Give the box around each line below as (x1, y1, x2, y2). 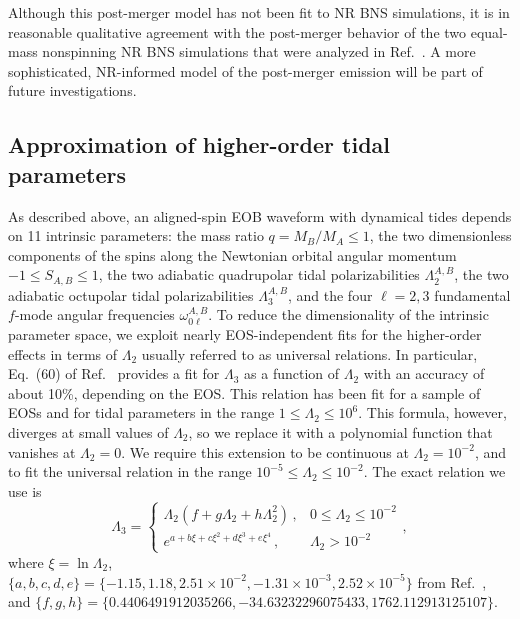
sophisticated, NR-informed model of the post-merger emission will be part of (8, 60, 483, 81)
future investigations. (8, 80, 137, 101)
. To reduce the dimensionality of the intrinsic (208, 304, 489, 325)
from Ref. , (417, 571, 487, 592)
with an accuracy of (363, 363, 485, 384)
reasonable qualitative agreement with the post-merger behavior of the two (8, 21, 467, 42)
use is (8, 480, 42, 501)
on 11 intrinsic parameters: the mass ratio (8, 225, 264, 246)
